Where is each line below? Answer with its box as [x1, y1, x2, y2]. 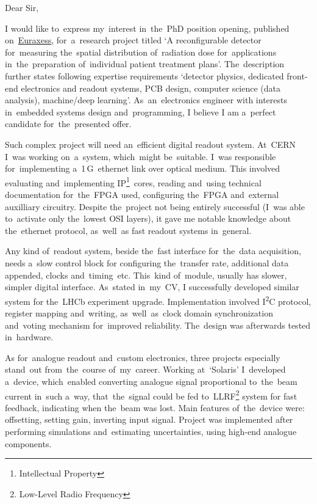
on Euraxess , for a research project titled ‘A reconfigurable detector [5, 34, 262, 46]
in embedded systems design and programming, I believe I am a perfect [5, 105, 276, 118]
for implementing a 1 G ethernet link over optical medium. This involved [5, 162, 280, 175]
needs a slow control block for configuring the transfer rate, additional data [5, 256, 289, 269]
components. [5, 437, 52, 450]
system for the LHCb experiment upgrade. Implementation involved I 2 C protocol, [5, 293, 312, 307]
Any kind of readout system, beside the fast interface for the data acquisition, [5, 244, 301, 257]
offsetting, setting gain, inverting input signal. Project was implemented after [5, 413, 293, 426]
